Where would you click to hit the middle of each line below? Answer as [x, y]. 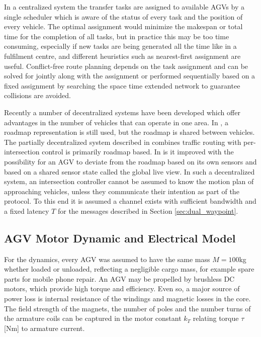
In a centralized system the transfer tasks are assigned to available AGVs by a [124, 7]
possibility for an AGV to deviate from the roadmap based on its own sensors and [130, 161]
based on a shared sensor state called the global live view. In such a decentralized [129, 171]
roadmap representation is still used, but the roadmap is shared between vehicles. [129, 132]
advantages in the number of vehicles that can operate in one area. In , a [116, 122]
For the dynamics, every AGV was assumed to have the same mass [107, 259]
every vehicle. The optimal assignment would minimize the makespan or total [123, 26]
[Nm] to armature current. [45, 328]
